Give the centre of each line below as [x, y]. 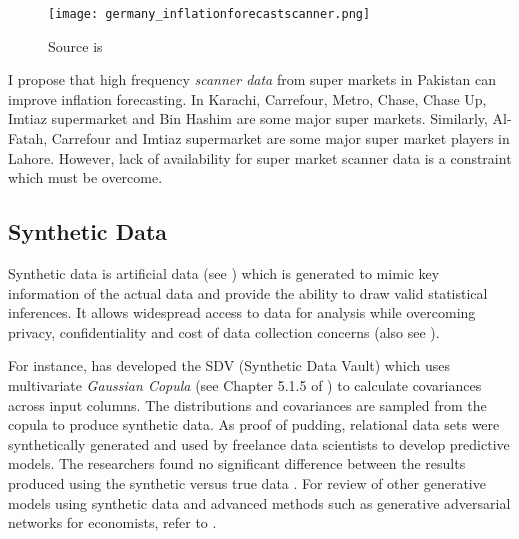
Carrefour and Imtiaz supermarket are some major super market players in [280, 138]
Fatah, [28, 138]
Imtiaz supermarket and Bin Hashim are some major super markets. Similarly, [248, 118]
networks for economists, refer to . [112, 522]
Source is [75, 45]
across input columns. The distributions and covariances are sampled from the [247, 404]
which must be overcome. [85, 177]
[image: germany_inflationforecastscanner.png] [209, 14]
